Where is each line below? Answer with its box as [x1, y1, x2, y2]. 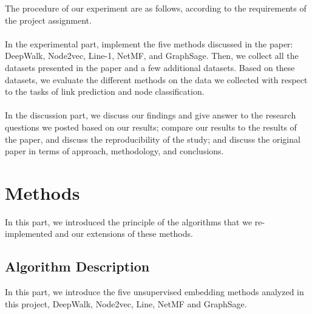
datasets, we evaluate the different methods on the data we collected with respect [5, 73, 308, 86]
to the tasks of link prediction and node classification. [5, 85, 205, 98]
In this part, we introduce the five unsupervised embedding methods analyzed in [5, 285, 304, 298]
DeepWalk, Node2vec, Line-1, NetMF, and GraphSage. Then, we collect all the [5, 49, 299, 62]
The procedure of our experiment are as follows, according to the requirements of [5, 2, 307, 14]
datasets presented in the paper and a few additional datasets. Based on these [5, 61, 295, 73]
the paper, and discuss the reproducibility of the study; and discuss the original [5, 132, 300, 145]
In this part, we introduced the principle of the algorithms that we [5, 215, 253, 228]
